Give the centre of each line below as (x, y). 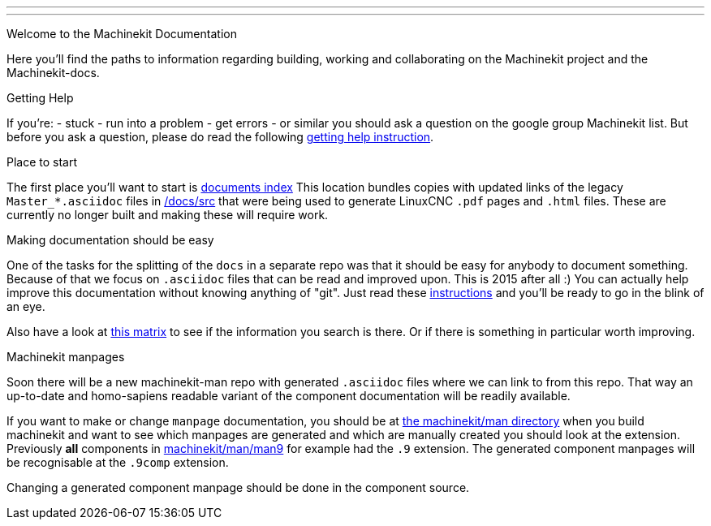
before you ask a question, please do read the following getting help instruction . (220, 137)
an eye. (26, 306)
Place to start (42, 162)
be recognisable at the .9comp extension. (118, 462)
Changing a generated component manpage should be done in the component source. (238, 487)
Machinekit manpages (66, 357)
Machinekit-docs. (53, 73)
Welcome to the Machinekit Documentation (122, 34)
